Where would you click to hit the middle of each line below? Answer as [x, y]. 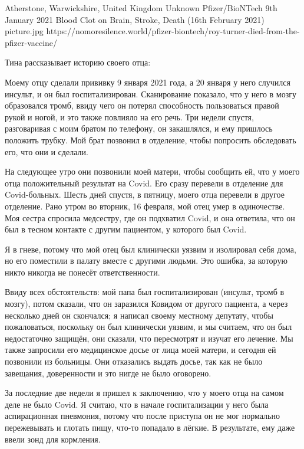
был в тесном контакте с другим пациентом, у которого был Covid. [126, 229]
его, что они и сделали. [47, 151]
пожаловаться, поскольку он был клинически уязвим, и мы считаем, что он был [148, 327]
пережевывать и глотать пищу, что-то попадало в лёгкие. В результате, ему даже [150, 427]
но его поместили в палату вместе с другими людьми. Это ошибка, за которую [146, 260]
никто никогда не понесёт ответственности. [82, 272]
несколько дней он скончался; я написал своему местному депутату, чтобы [139, 315]
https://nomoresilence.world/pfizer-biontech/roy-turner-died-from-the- [173, 31]
